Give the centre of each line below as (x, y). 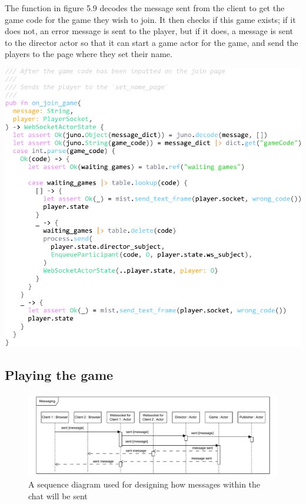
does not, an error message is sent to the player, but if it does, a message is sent (149, 31)
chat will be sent (58, 495)
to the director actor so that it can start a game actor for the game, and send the (152, 42)
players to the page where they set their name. (89, 54)
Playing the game (59, 374)
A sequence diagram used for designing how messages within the (144, 484)
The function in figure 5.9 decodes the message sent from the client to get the (145, 8)
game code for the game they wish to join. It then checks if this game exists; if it (150, 19)
